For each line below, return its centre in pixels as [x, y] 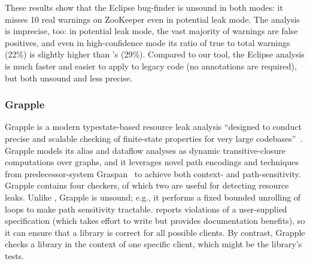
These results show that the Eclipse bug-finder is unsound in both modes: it [144, 7]
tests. [15, 255]
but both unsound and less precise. [69, 78]
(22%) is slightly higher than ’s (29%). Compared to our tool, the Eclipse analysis [155, 54]
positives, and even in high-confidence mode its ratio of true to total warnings [148, 42]
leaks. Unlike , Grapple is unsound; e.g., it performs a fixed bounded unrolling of [153, 197]
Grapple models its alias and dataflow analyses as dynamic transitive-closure [145, 150]
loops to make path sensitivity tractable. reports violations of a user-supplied [146, 209]
